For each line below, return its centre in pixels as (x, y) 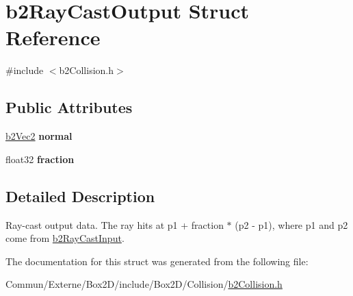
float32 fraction (40, 159)
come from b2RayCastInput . (65, 238)
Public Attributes (69, 107)
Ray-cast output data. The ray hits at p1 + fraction (115, 224)
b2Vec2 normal (39, 136)
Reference (53, 37)
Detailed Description (80, 196)
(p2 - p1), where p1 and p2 (291, 224)
